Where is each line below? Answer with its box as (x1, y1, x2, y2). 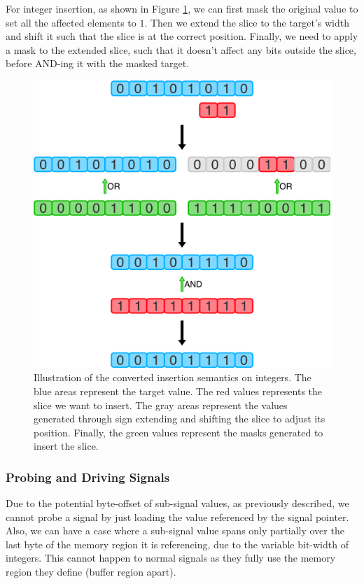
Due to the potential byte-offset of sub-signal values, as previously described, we (6, 496, 349, 511)
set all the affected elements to (6, 15, 136, 29)
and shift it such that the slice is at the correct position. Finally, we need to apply (6, 29, 358, 43)
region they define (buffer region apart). (6, 564, 176, 579)
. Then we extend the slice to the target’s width (144, 15, 350, 29)
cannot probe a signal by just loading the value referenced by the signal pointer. (6, 509, 349, 524)
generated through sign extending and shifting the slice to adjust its (34, 411, 325, 426)
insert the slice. (34, 439, 99, 453)
